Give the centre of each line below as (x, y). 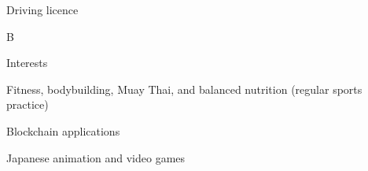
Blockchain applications (63, 130)
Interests (27, 63)
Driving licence (42, 9)
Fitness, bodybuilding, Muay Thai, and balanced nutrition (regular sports (184, 89)
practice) (28, 104)
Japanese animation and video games (96, 157)
